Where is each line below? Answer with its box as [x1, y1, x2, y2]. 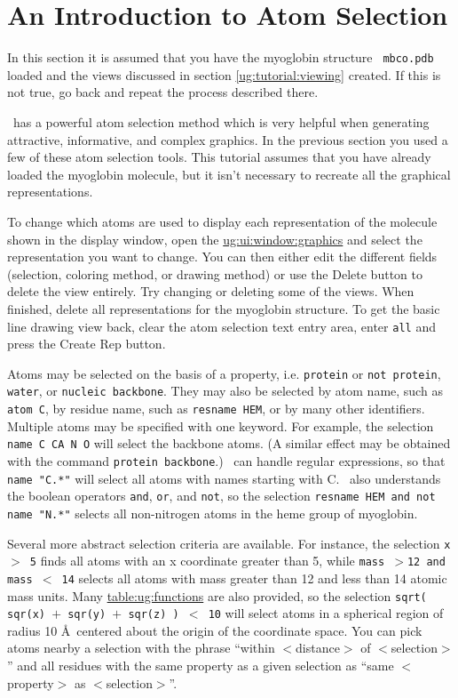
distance [296, 638, 340, 657]
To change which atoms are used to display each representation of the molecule [7, 212, 438, 230]
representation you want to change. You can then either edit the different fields [7, 247, 438, 266]
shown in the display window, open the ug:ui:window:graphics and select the [7, 229, 422, 248]
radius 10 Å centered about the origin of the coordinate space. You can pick [7, 621, 422, 639]
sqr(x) [7, 608, 45, 622]
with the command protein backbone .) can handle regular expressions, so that [7, 451, 446, 469]
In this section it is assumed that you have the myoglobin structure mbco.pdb [7, 48, 434, 67]
